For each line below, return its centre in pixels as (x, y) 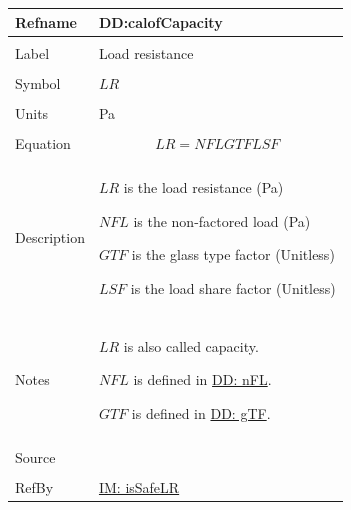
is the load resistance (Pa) (203, 186)
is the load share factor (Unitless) (233, 287)
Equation (43, 142)
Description (50, 237)
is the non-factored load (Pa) (222, 220)
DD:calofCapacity (160, 21)
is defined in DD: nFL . (202, 379)
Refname (46, 21)
